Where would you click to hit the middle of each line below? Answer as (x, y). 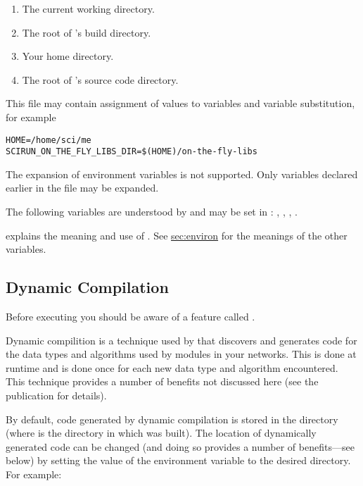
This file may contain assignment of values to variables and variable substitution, (180, 103)
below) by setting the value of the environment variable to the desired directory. (178, 460)
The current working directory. (88, 8)
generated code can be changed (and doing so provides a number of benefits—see (180, 446)
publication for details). (56, 395)
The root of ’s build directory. (87, 32)
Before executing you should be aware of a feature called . (130, 317)
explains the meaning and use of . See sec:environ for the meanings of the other (177, 235)
